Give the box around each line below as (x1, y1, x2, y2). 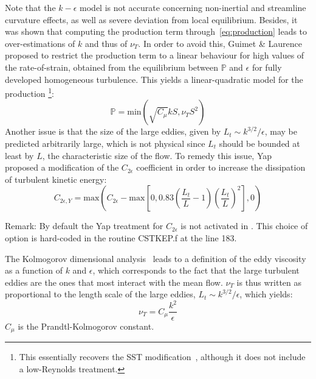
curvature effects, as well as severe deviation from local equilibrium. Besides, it (5, 13, 298, 26)
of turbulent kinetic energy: (5, 172, 107, 185)
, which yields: (239, 288, 293, 300)
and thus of (84, 37, 128, 49)
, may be (264, 125, 297, 138)
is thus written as (236, 275, 302, 288)
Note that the (5, 1, 56, 13)
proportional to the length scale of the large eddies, (5, 288, 196, 300)
